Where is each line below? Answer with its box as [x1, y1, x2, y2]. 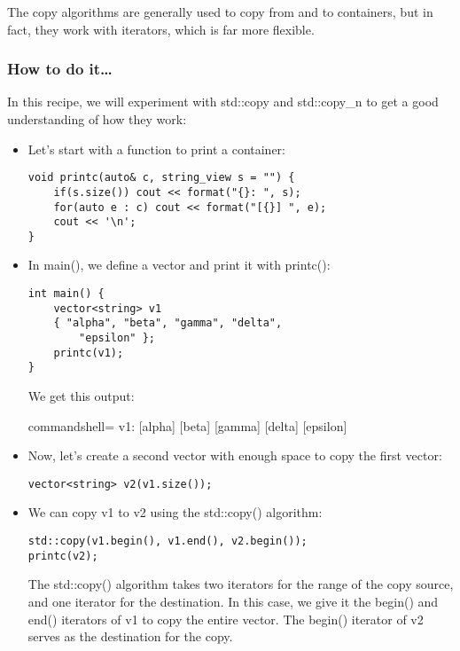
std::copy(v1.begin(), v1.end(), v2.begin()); [27, 535, 308, 548]
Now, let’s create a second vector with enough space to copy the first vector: [27, 446, 442, 465]
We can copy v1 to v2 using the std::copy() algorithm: [27, 503, 323, 522]
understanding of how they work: [7, 110, 187, 128]
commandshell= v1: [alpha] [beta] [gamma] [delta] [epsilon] [27, 416, 347, 435]
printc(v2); [27, 549, 98, 562]
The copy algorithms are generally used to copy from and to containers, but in [7, 3, 433, 20]
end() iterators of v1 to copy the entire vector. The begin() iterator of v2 [27, 609, 424, 628]
